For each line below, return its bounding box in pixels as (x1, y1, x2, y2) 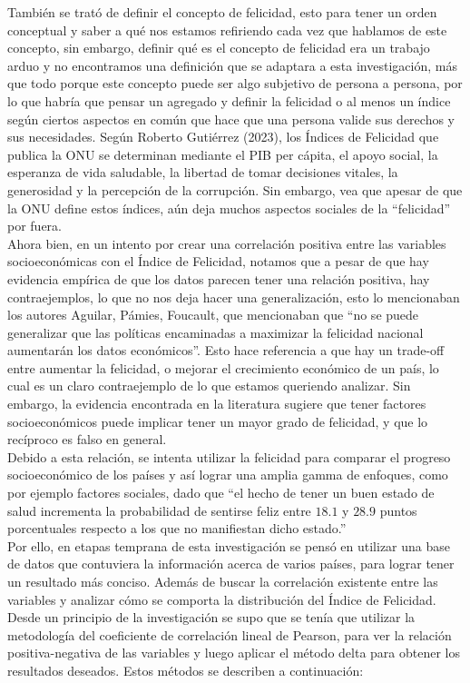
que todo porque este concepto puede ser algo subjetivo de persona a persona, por (7, 74, 463, 93)
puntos (379, 500, 417, 520)
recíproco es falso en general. (7, 430, 167, 449)
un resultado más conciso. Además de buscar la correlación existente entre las (7, 572, 438, 590)
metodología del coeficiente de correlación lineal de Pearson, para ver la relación (7, 625, 452, 644)
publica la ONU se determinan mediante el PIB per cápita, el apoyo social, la (7, 144, 438, 163)
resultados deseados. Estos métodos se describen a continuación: (7, 660, 364, 679)
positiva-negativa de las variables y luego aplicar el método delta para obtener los (7, 643, 460, 662)
